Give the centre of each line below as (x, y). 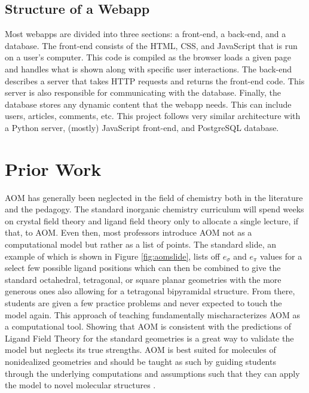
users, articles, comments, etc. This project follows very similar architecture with (153, 116)
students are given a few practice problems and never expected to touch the (143, 303)
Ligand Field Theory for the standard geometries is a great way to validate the (149, 338)
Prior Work (53, 168)
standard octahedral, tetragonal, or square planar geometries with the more (143, 279)
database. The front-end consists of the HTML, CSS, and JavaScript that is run (151, 45)
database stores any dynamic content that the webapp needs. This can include (148, 104)
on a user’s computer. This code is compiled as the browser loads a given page (148, 57)
